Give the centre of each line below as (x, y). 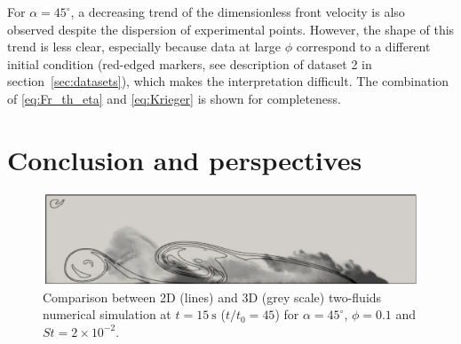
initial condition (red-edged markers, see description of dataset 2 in (190, 63)
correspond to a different (363, 47)
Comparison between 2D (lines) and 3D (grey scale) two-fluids (212, 297)
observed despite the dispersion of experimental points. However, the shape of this (231, 29)
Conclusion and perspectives (185, 159)
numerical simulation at (107, 314)
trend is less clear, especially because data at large (144, 47)
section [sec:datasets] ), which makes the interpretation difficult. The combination (228, 81)
